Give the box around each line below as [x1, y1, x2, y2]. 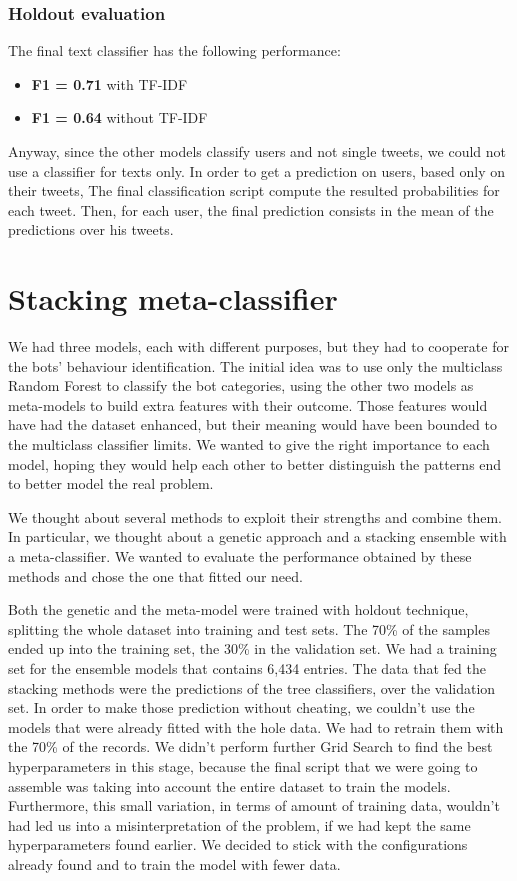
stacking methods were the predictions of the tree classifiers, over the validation [8, 677, 496, 698]
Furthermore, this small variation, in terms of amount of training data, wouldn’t [8, 795, 500, 816]
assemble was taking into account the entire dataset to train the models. [8, 775, 451, 796]
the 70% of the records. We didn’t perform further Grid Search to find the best [8, 736, 493, 757]
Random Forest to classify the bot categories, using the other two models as [8, 375, 474, 396]
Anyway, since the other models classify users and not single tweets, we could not [8, 141, 507, 161]
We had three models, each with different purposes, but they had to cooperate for [8, 336, 509, 357]
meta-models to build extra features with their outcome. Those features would [8, 394, 488, 415]
